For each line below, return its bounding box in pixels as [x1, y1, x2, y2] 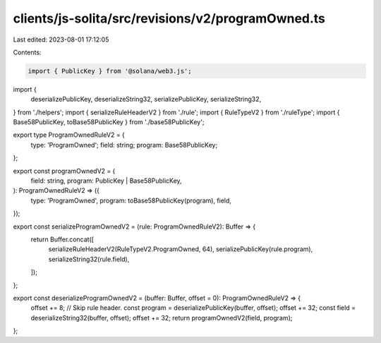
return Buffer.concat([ [30, 235, 95, 243]
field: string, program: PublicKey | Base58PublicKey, [30, 176, 183, 185]
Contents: [13, 48, 42, 56]
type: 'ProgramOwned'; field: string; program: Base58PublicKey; [30, 140, 218, 149]
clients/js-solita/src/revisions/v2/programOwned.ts [13, 11, 326, 26]
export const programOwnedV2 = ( [13, 167, 116, 175]
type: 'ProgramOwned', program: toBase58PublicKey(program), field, [30, 196, 232, 205]
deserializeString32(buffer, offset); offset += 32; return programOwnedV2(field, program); [30, 313, 293, 322]
